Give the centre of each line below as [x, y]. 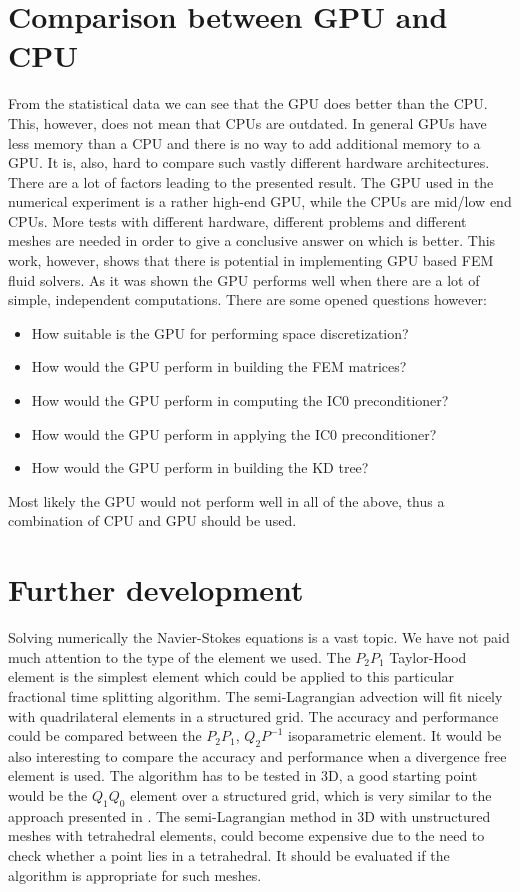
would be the [48, 795]
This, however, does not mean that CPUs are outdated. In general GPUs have [247, 122]
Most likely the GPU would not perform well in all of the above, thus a [226, 500]
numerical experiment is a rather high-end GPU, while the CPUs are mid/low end [260, 201]
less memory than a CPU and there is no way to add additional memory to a [244, 142]
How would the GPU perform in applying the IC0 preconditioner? [234, 433]
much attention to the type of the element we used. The [179, 656]
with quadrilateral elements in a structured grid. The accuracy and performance [253, 715]
